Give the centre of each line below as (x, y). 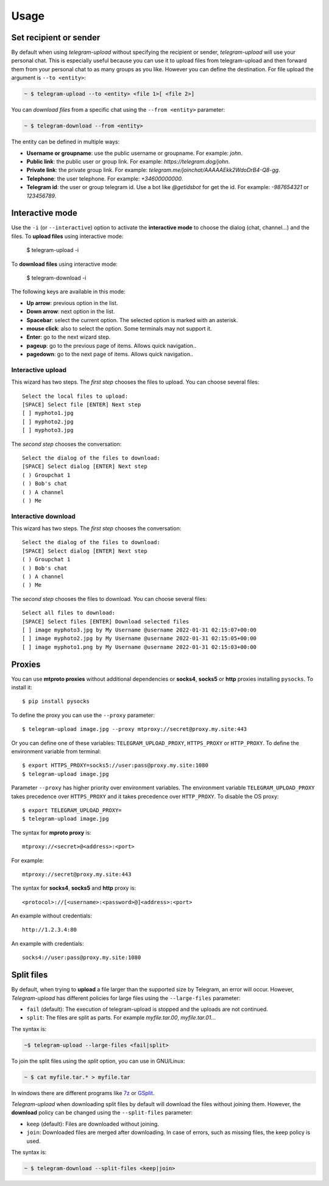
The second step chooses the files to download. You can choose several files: (109, 598)
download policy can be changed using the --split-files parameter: (102, 1113)
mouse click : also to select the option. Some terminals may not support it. (119, 328)
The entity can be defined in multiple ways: (65, 142)
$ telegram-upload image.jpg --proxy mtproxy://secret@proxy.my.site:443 (135, 729)
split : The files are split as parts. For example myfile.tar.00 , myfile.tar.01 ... (121, 1018)
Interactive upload (39, 370)
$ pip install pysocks (56, 701)
